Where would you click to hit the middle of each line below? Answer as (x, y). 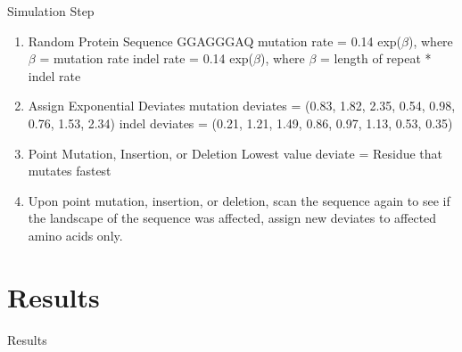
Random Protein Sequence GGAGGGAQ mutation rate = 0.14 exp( (215, 41)
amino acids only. (75, 235)
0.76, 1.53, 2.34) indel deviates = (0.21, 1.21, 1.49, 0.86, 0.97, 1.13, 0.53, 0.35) (240, 123)
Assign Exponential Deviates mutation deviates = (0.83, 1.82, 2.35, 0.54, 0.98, (242, 106)
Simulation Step (51, 11)
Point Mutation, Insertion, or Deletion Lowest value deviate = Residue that (235, 153)
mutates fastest (70, 171)
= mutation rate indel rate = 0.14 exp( (147, 58)
